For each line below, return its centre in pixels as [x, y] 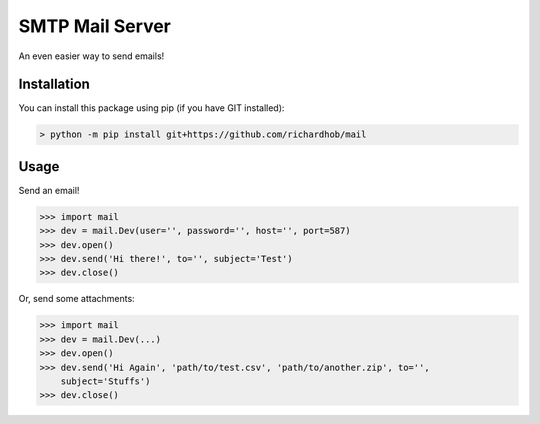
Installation [54, 84]
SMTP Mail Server [95, 26]
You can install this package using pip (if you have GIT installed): [151, 108]
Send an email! [49, 190]
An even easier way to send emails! [91, 56]
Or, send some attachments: [76, 299]
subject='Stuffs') [105, 381]
